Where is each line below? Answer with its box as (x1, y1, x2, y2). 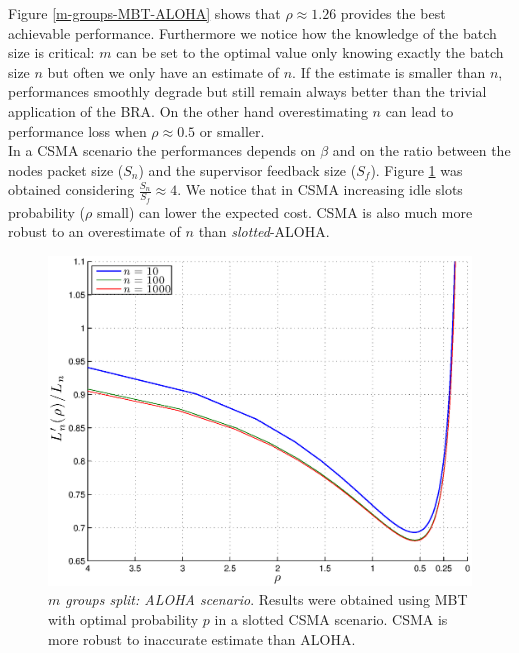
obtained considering (8, 179, 135, 200)
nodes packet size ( (8, 159, 124, 180)
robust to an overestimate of (8, 221, 181, 242)
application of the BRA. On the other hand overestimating (8, 100, 368, 121)
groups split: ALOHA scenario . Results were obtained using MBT (65, 589, 468, 610)
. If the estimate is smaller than (292, 61, 486, 82)
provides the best (340, 3, 446, 23)
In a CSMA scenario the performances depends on (8, 140, 316, 161)
